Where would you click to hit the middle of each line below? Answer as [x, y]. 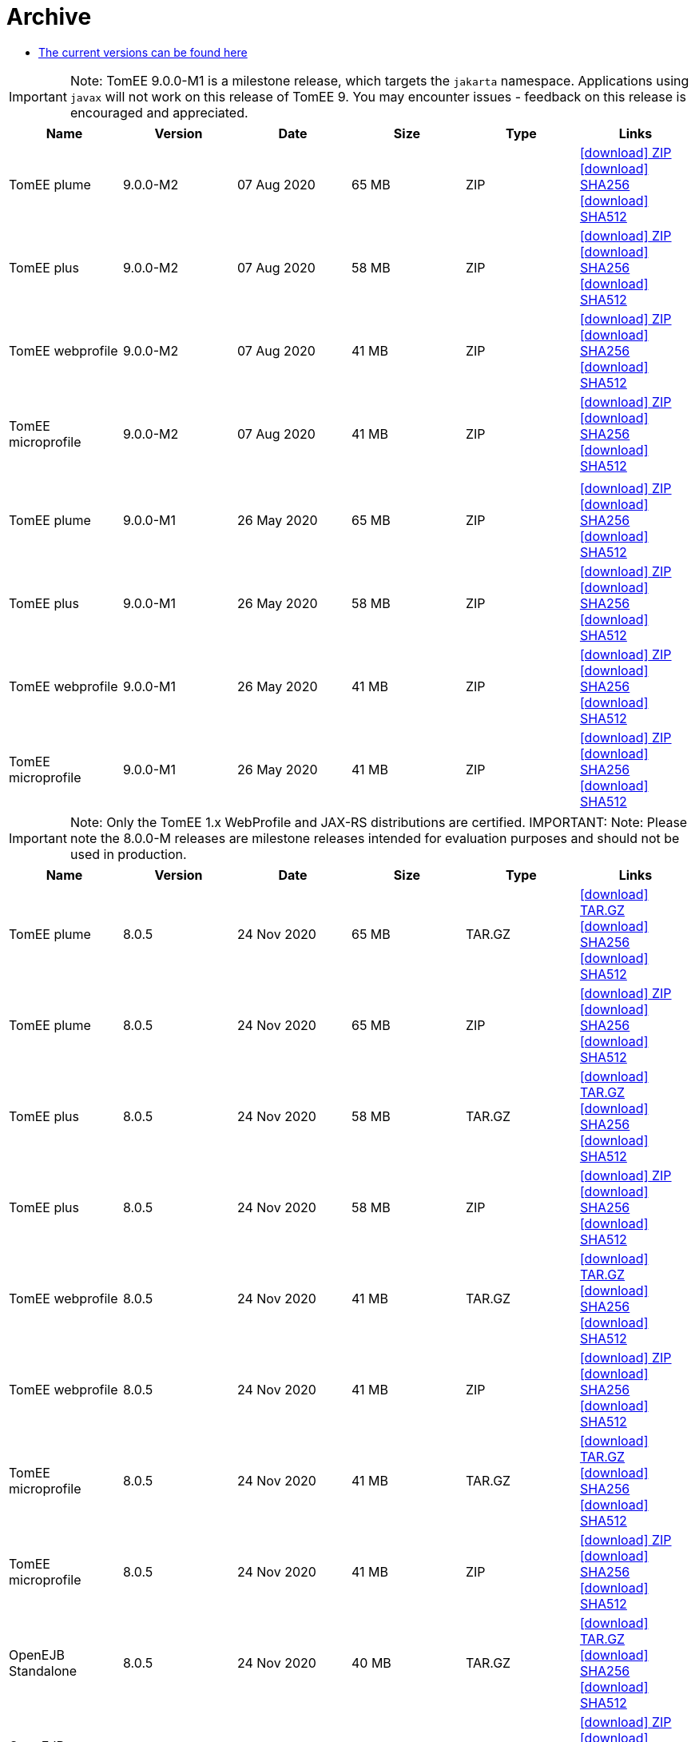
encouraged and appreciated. [159, 112]
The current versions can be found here [143, 52]
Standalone [43, 1670]
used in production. [128, 854]
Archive [49, 17]
